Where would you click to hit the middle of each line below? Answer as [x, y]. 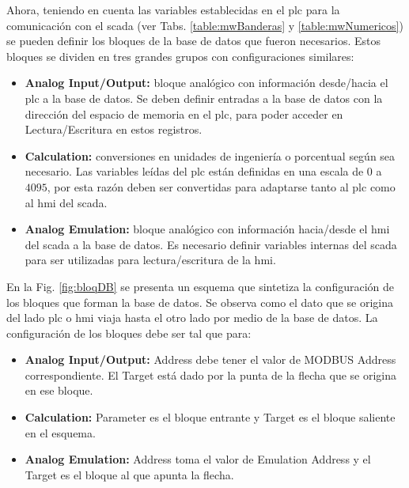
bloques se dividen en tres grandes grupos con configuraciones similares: [180, 56]
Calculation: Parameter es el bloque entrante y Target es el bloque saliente [210, 417]
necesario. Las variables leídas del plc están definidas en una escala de [194, 171]
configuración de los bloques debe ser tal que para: [129, 333]
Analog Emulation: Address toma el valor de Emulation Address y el [198, 459]
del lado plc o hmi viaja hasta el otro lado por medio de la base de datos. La [192, 318]
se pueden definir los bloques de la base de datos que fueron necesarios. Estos [194, 41]
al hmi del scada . [66, 202]
